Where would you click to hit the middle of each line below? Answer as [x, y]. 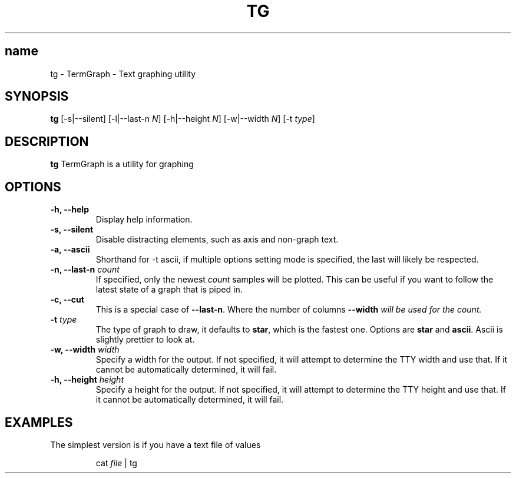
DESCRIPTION [47, 141]
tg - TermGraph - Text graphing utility [123, 74]
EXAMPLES [39, 422]
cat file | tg [116, 463]
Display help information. [144, 220]
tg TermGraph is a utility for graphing [122, 164]
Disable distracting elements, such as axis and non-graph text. [217, 240]
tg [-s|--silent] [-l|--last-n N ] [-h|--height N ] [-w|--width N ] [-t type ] [183, 119]
